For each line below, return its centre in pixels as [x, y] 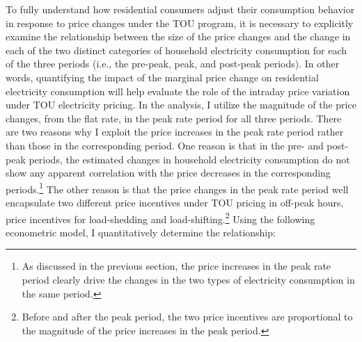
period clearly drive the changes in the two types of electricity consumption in [188, 279]
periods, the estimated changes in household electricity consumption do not [189, 159]
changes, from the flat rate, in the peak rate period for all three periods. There [174, 118]
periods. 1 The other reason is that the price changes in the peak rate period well [177, 188]
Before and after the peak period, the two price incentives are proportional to [187, 317]
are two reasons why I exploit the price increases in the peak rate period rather [175, 132]
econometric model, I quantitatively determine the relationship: [141, 232]
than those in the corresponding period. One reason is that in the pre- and [165, 145]
